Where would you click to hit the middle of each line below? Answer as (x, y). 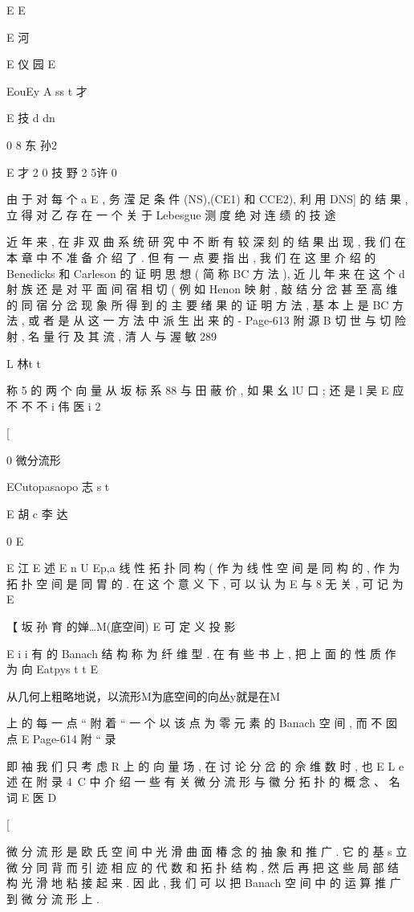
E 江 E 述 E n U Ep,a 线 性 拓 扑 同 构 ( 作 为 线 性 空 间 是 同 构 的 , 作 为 (203, 568)
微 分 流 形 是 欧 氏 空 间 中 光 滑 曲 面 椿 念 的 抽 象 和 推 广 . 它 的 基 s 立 (207, 851)
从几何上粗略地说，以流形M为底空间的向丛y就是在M (144, 695)
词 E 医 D (32, 797)
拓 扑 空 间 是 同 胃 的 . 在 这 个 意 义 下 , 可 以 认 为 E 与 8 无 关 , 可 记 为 (205, 583)
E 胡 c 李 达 (37, 514)
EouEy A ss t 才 (47, 90)
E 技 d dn (31, 118)
